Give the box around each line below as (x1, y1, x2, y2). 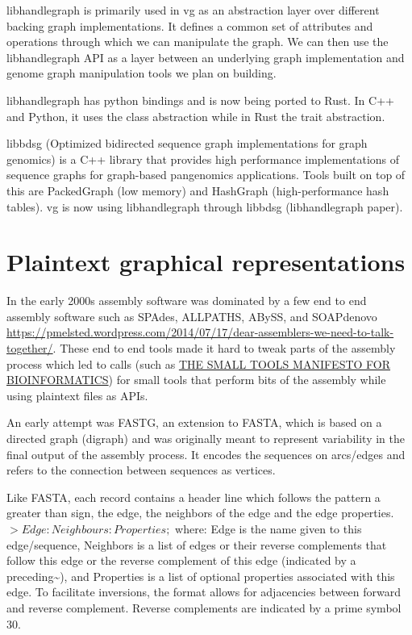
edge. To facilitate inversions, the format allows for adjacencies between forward (6, 583, 401, 600)
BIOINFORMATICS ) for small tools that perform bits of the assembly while (6, 371, 386, 388)
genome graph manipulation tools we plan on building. (6, 65, 277, 81)
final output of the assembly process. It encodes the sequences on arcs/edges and (6, 445, 406, 462)
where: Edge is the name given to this (175, 520, 362, 537)
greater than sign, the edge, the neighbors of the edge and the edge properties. (6, 504, 394, 521)
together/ (6, 340, 53, 357)
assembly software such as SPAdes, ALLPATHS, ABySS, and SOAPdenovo (6, 307, 377, 324)
